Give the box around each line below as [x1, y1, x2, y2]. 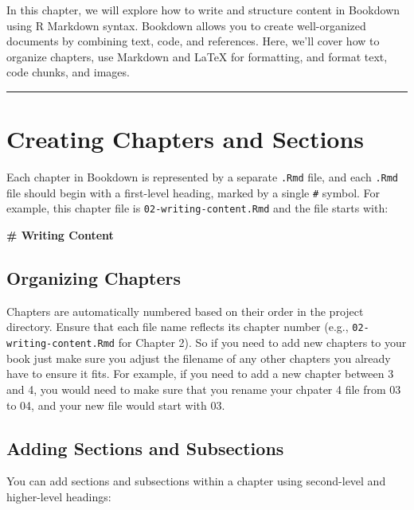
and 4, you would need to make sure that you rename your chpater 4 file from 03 [6, 380, 401, 397]
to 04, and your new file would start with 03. [6, 396, 225, 413]
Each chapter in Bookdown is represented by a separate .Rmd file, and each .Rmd [6, 169, 399, 185]
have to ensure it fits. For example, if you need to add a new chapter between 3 [6, 365, 394, 382]
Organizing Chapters [6, 266, 181, 290]
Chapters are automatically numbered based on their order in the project [6, 302, 364, 319]
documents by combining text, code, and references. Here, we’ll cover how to [6, 33, 380, 49]
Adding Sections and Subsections [6, 435, 284, 460]
